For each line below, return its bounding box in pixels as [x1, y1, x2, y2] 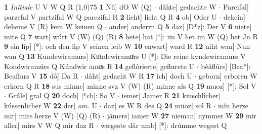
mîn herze [218, 100, 249, 110]
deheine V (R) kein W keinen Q [4, 21, 103, 32]
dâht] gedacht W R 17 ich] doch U [84, 71, 192, 81]
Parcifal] [223, 2, 249, 12]
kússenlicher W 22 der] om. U [4, 100, 97, 110]
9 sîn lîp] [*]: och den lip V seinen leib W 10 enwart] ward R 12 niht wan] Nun [4, 41, 250, 51]
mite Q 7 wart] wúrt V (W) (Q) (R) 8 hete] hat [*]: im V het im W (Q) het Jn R [4, 31, 258, 41]
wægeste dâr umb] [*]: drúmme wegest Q [100, 120, 227, 130]
